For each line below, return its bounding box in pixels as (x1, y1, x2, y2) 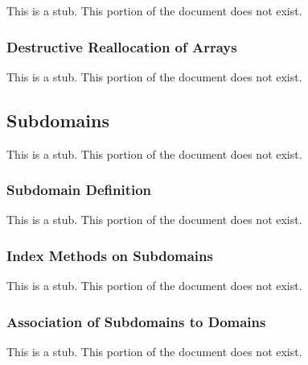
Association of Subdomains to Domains (6, 311, 266, 331)
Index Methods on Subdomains (6, 245, 213, 265)
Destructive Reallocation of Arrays (6, 36, 237, 56)
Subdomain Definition (6, 180, 152, 200)
